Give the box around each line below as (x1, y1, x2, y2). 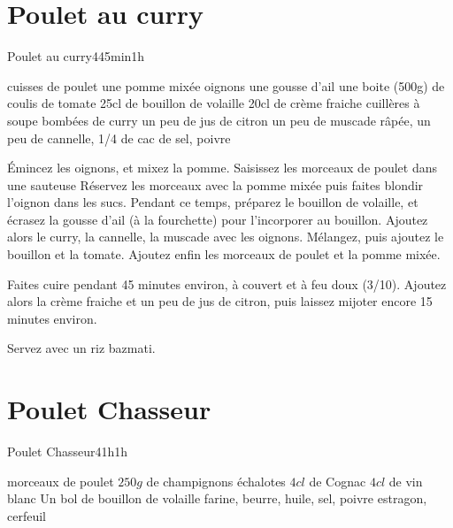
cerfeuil (7, 506, 46, 524)
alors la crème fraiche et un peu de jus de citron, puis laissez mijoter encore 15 (7, 292, 433, 310)
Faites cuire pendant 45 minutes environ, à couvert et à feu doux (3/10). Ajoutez (7, 274, 447, 293)
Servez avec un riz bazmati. (7, 339, 156, 357)
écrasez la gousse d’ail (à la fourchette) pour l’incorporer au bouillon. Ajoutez (7, 210, 428, 228)
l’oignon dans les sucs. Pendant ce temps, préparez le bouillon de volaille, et (7, 193, 418, 211)
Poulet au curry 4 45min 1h (7, 47, 145, 65)
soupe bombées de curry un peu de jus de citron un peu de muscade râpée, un (7, 111, 431, 129)
